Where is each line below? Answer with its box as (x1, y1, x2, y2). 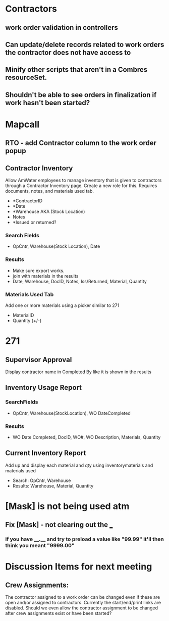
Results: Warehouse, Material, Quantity (12, 482, 94, 489)
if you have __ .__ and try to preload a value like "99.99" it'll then (5, 536, 164, 543)
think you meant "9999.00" (5, 542, 75, 549)
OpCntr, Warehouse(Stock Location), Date (12, 243, 100, 249)
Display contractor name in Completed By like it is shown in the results (5, 369, 152, 375)
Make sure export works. (12, 268, 65, 274)
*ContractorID (12, 198, 43, 204)
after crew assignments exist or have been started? (5, 610, 112, 616)
